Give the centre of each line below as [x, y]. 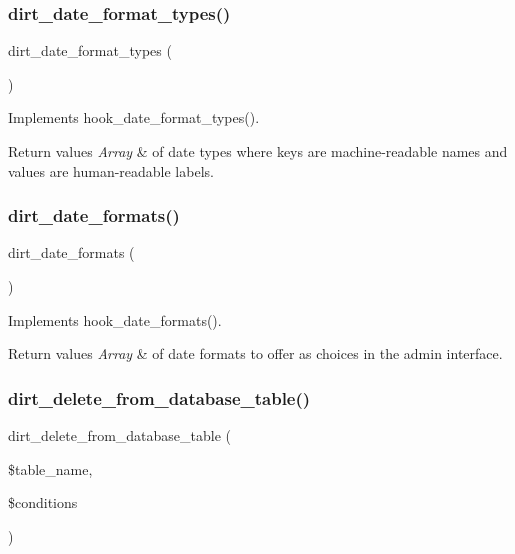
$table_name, [50, 468]
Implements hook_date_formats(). [115, 319]
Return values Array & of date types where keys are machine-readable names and [258, 151]
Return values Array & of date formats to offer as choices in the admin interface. [255, 353]
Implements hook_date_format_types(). [134, 117]
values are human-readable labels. [111, 170]
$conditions [43, 502]
